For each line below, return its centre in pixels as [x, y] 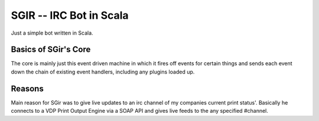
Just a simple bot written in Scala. [52, 33]
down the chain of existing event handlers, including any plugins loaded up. [103, 72]
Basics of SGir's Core [51, 50]
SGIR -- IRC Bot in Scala [70, 15]
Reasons [27, 88]
